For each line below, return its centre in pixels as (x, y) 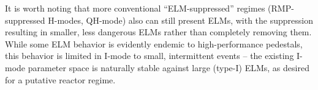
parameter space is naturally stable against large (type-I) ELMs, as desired (168, 67)
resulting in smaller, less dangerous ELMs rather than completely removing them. (158, 32)
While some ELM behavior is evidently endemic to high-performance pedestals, (154, 43)
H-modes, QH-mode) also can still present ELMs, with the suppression (180, 20)
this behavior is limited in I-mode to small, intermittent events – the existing (150, 56)
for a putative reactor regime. (60, 79)
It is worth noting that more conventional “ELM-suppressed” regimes (135, 8)
